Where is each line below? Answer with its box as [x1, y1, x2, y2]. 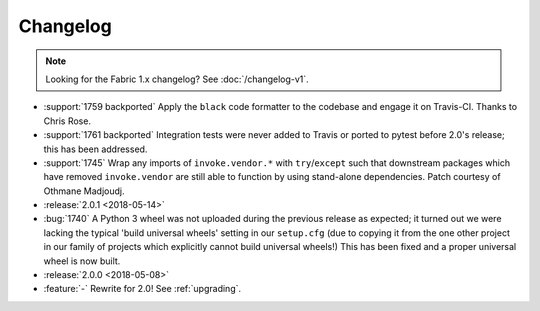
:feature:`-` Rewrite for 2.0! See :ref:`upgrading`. [43, 283, 242, 295]
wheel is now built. [43, 255, 121, 267]
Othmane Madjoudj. [43, 185, 125, 197]
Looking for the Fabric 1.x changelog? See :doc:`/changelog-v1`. [45, 73, 309, 85]
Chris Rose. [43, 115, 92, 127]
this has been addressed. [43, 143, 148, 155]
